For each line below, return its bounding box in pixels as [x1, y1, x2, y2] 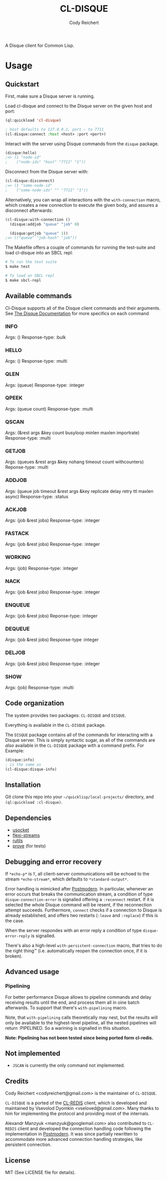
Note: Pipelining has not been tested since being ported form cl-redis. [5, 1035, 153, 1041]
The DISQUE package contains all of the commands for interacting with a [5, 732, 153, 738]
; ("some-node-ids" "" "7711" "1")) [5, 187, 88, 193]
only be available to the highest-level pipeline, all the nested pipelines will [5, 1020, 156, 1026]
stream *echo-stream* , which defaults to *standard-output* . [5, 876, 128, 882]
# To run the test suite [5, 259, 57, 264]
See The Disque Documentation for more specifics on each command [5, 310, 149, 316]
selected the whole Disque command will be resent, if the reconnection [5, 902, 152, 908]
